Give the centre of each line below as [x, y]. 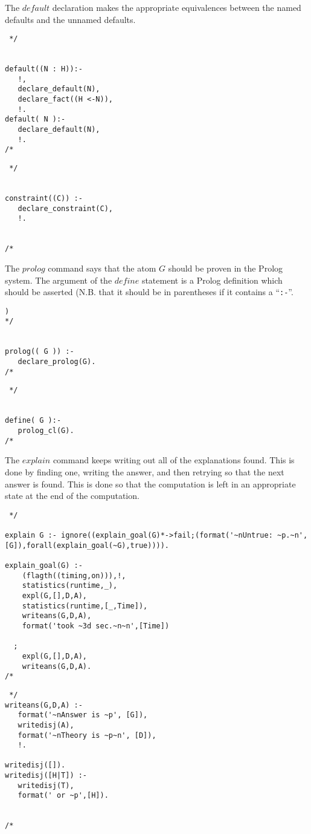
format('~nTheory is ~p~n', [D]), [87, 735]
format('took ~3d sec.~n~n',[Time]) [96, 626]
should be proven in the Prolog [226, 268]
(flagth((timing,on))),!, [74, 575]
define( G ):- [33, 421]
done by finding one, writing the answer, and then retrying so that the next [145, 471]
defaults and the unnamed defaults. [70, 19]
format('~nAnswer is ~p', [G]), [83, 715]
